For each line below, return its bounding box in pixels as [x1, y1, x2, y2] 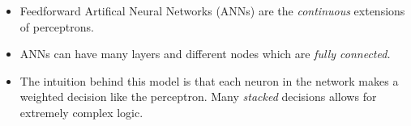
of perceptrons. [19, 18, 94, 35]
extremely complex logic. [19, 103, 143, 120]
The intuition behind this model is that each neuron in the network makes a [19, 72, 399, 89]
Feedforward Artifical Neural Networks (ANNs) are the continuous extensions [19, 2, 405, 19]
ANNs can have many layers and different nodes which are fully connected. [19, 45, 391, 62]
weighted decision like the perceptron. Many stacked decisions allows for [19, 88, 377, 105]
